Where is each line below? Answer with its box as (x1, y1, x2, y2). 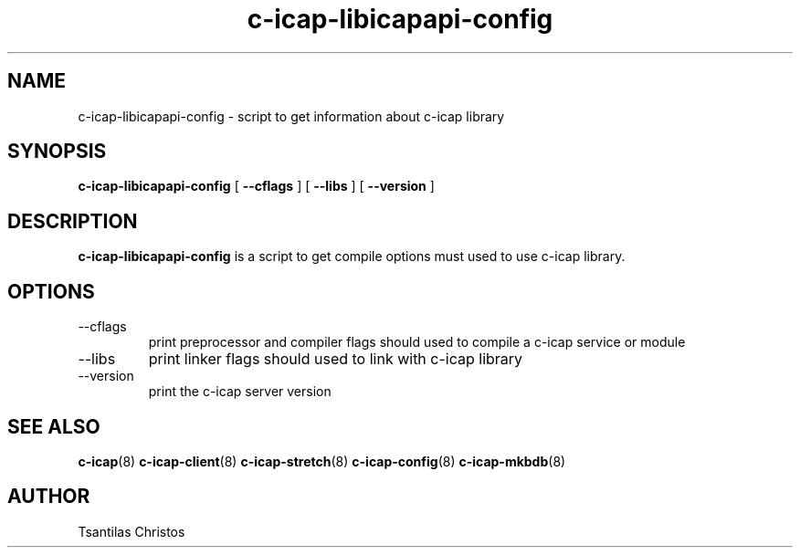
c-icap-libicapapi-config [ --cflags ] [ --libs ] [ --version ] (78, 178, 435, 194)
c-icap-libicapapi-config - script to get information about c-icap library (78, 108, 505, 124)
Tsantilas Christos (78, 523, 185, 539)
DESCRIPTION (7, 209, 138, 233)
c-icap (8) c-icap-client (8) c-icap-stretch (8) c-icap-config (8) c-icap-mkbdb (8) (78, 453, 566, 469)
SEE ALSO (7, 414, 100, 438)
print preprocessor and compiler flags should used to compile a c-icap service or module (148, 334, 686, 351)
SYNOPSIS (7, 140, 107, 163)
